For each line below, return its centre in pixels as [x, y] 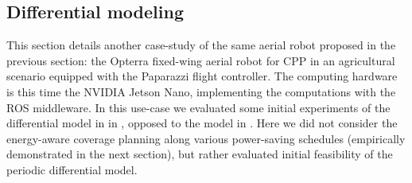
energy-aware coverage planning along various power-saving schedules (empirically [206, 138]
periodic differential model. [72, 169]
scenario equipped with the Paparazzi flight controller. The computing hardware [202, 76]
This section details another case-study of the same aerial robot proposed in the [201, 45]
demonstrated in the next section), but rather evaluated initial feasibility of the [200, 154]
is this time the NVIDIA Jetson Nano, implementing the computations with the [201, 91]
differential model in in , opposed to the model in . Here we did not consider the [202, 123]
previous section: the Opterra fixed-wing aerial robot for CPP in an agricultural [201, 60]
